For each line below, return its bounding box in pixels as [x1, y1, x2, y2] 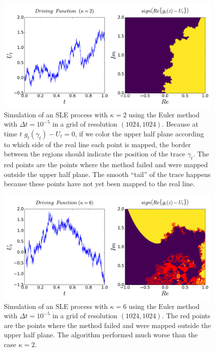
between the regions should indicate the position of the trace [4, 149, 185, 159]
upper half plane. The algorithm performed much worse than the [4, 329, 198, 340]
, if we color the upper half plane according [75, 128, 204, 138]
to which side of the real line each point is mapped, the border [4, 139, 191, 149]
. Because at [162, 119, 198, 129]
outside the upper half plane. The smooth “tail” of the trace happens [4, 169, 211, 179]
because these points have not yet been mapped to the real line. [4, 178, 195, 189]
